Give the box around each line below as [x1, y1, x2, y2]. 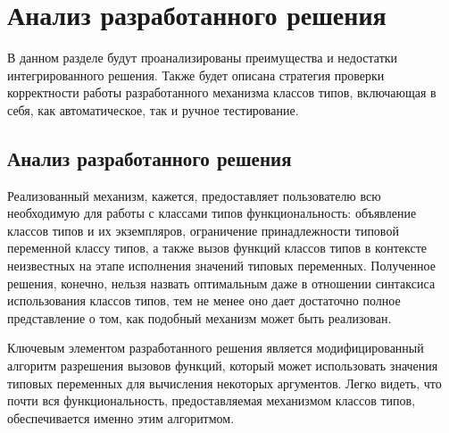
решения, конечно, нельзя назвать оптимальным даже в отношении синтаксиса [7, 273, 436, 292]
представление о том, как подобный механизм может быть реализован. [7, 308, 392, 327]
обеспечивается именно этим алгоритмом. [7, 408, 235, 427]
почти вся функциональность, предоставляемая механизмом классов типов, [7, 391, 416, 410]
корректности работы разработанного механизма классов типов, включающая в [7, 83, 437, 102]
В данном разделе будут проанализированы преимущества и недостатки [7, 48, 398, 67]
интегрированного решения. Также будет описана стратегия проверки [7, 65, 385, 84]
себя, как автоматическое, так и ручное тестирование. [7, 100, 299, 119]
